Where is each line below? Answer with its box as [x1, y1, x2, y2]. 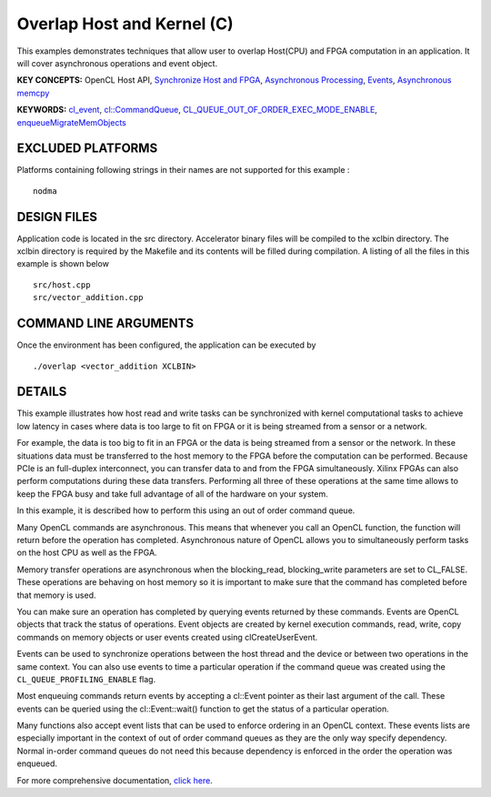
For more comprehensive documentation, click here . [16, 774, 213, 786]
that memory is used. [16, 590, 96, 600]
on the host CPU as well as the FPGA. [16, 547, 158, 559]
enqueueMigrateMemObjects [16, 116, 126, 127]
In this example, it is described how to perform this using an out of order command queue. [16, 505, 356, 516]
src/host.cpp [33, 279, 91, 290]
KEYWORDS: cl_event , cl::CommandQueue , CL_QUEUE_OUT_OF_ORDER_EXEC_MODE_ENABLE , [16, 105, 377, 116]
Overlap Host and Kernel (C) [16, 14, 234, 34]
